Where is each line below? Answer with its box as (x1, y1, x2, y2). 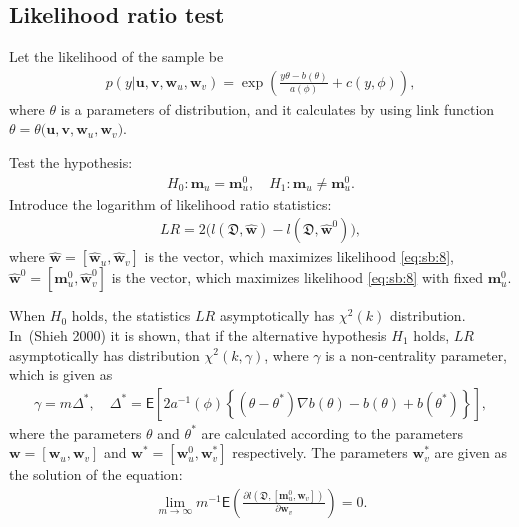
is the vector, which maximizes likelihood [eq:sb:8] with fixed (111, 267, 483, 288)
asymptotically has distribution (9, 344, 200, 365)
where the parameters (9, 422, 142, 443)
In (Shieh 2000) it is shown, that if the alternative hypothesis (9, 324, 387, 345)
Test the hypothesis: (9, 152, 133, 173)
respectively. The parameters (232, 442, 408, 463)
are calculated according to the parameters (201, 422, 464, 443)
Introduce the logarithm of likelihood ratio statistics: (9, 193, 332, 214)
